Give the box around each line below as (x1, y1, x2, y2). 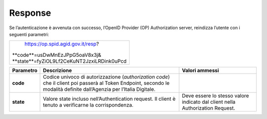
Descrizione (43, 67, 72, 74)
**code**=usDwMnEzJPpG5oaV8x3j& (12, 52, 101, 59)
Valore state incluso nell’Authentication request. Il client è (43, 95, 176, 102)
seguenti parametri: (9, 31, 49, 37)
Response (9, 7, 51, 18)
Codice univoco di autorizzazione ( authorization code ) (43, 74, 170, 80)
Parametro (12, 67, 38, 74)
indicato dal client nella (181, 99, 236, 106)
